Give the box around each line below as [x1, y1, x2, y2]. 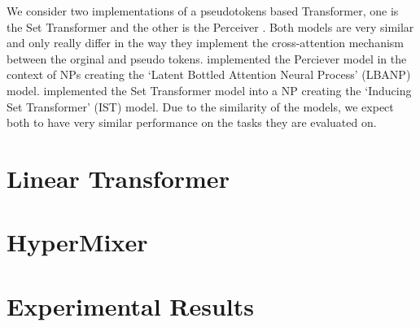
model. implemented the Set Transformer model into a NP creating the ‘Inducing [7, 81, 412, 98]
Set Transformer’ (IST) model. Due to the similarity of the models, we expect [7, 98, 394, 115]
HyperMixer [7, 225, 148, 259]
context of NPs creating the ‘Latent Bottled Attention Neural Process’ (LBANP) [7, 66, 411, 83]
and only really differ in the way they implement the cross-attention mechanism [7, 34, 404, 51]
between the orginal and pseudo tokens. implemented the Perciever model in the [7, 50, 407, 67]
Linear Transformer [7, 161, 230, 194]
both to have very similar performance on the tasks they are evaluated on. [7, 114, 377, 131]
